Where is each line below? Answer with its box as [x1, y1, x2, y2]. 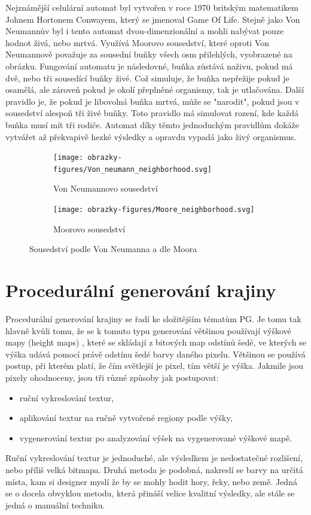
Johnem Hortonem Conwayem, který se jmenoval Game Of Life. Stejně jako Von [5, 13, 300, 25]
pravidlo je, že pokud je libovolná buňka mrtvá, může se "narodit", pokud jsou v [5, 95, 300, 107]
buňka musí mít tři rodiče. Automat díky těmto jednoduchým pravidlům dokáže [5, 118, 300, 131]
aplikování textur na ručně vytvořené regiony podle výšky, [19, 411, 233, 424]
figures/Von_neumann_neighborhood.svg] [53, 165, 212, 174]
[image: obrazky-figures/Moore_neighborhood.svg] [53, 205, 255, 214]
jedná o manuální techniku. [5, 498, 105, 511]
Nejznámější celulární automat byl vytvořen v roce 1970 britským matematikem [5, 1, 298, 13]
